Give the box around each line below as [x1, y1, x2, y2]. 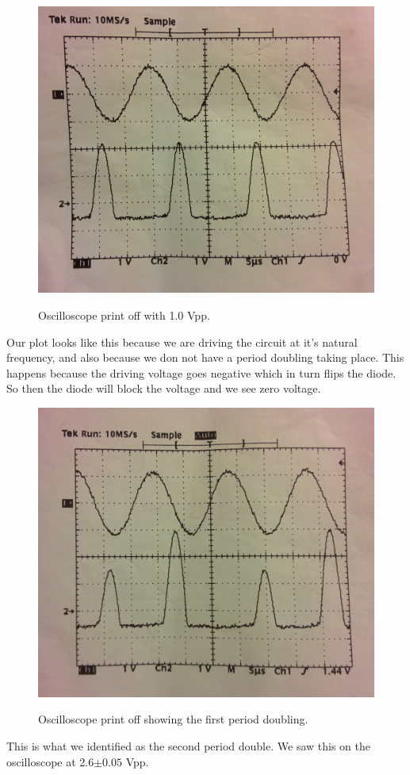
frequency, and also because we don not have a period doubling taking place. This [6, 349, 404, 366]
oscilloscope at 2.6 [6, 753, 94, 769]
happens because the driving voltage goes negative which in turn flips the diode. [6, 364, 397, 381]
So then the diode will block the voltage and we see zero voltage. [6, 380, 321, 397]
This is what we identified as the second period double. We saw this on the [6, 738, 370, 754]
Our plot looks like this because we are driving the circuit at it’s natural [6, 333, 358, 350]
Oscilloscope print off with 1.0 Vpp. [38, 307, 210, 324]
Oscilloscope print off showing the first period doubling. [38, 711, 308, 727]
